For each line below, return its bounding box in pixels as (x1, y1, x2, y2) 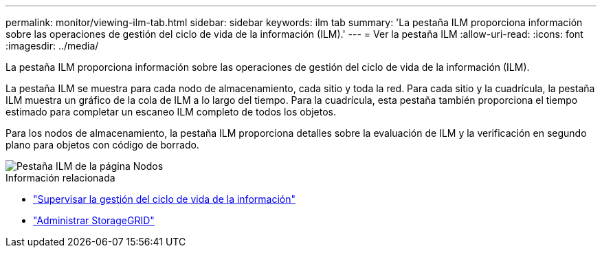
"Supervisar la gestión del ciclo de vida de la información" (33, 193, 296, 205)
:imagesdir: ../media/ (5, 40, 99, 52)
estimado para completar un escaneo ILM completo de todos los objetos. (5, 106, 337, 118)
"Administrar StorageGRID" (33, 214, 155, 226)
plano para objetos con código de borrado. (5, 139, 199, 151)
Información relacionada (5, 172, 115, 184)
